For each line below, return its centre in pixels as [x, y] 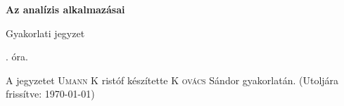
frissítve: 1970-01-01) [50, 94]
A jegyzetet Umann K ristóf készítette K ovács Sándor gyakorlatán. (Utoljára [172, 80]
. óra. [17, 57]
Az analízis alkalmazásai [65, 9]
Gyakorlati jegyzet [45, 33]
